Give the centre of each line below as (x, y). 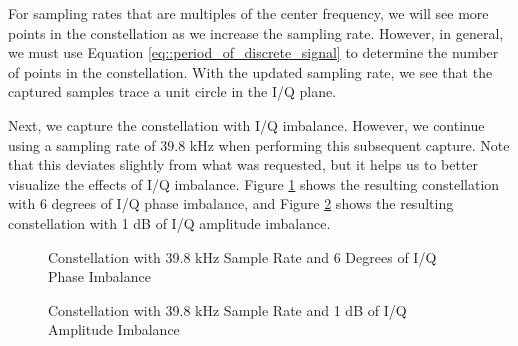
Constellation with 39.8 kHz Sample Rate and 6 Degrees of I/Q (242, 256)
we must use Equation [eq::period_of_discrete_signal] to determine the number (253, 52)
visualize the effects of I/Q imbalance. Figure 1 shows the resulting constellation (254, 183)
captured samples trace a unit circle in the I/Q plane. (172, 91)
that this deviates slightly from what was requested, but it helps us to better (243, 164)
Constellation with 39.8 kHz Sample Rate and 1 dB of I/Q (227, 309)
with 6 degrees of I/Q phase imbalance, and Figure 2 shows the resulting (231, 203)
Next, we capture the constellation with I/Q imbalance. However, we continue (246, 124)
